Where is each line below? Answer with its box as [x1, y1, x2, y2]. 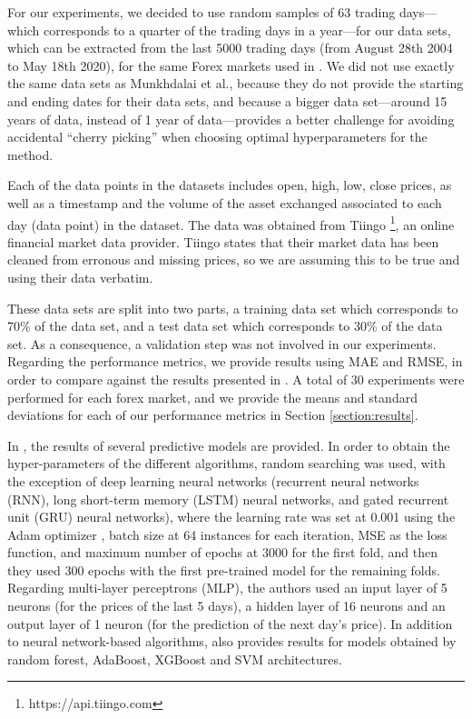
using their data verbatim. [7, 267, 153, 286]
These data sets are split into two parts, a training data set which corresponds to [7, 298, 458, 317]
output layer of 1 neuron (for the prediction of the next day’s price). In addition [7, 614, 453, 633]
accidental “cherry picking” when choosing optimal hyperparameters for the [7, 127, 428, 146]
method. [7, 145, 54, 164]
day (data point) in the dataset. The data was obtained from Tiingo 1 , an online [7, 212, 455, 234]
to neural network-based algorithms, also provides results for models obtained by [7, 632, 457, 651]
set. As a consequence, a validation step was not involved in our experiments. [7, 334, 437, 353]
